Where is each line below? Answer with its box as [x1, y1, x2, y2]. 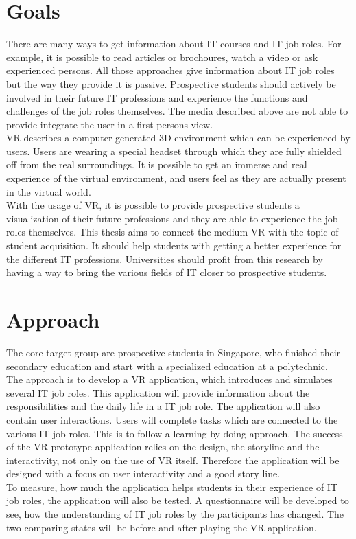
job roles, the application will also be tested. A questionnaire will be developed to [6, 493, 349, 507]
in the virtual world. [6, 184, 91, 198]
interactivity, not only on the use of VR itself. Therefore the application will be [6, 452, 340, 467]
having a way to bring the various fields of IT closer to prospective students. [6, 265, 327, 279]
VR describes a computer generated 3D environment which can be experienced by [6, 130, 351, 145]
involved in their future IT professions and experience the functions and [6, 90, 308, 104]
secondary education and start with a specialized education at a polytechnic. [6, 358, 328, 373]
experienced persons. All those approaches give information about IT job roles [6, 63, 335, 78]
